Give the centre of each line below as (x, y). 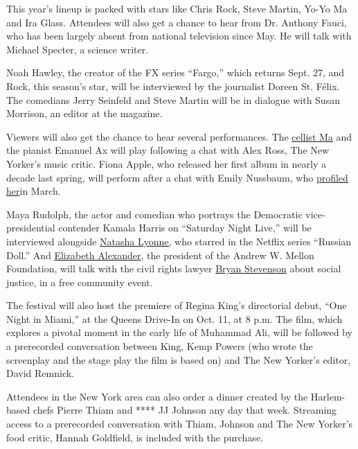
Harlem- (328, 396)
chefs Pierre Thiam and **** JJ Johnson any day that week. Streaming (185, 410)
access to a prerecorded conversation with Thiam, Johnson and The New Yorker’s (180, 424)
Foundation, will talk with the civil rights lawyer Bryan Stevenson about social (174, 268)
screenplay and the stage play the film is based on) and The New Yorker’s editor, (179, 359)
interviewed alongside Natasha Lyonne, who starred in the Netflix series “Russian (179, 241)
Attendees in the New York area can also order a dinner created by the (157, 396)
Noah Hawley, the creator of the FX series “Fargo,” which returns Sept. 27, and (176, 72)
